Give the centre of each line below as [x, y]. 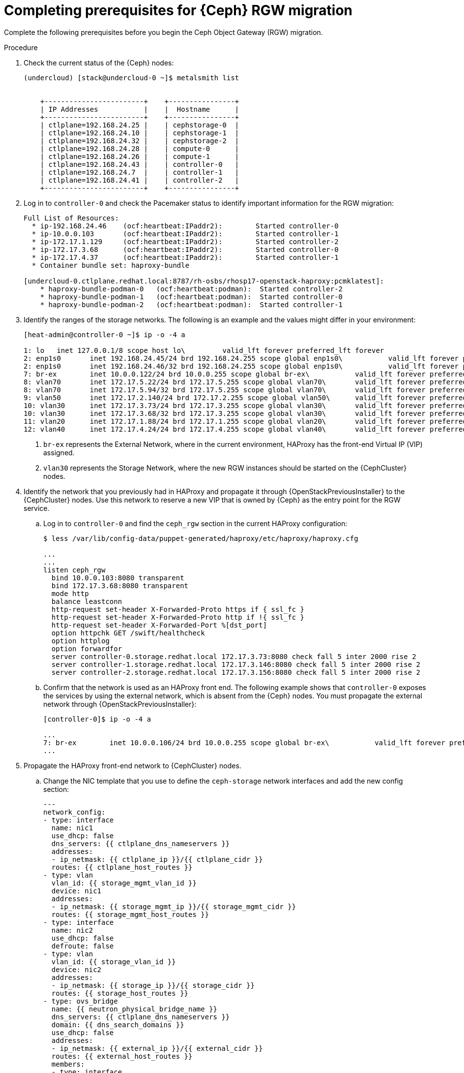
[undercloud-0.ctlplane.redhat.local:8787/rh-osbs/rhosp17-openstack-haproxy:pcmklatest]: [204, 281]
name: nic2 [72, 930]
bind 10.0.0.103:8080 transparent [118, 578]
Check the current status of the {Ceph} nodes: [99, 63]
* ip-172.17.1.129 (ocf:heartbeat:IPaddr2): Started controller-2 [185, 241]
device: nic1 [76, 891]
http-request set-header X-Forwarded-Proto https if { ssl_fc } [178, 609]
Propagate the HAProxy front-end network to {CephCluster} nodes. [132, 765]
